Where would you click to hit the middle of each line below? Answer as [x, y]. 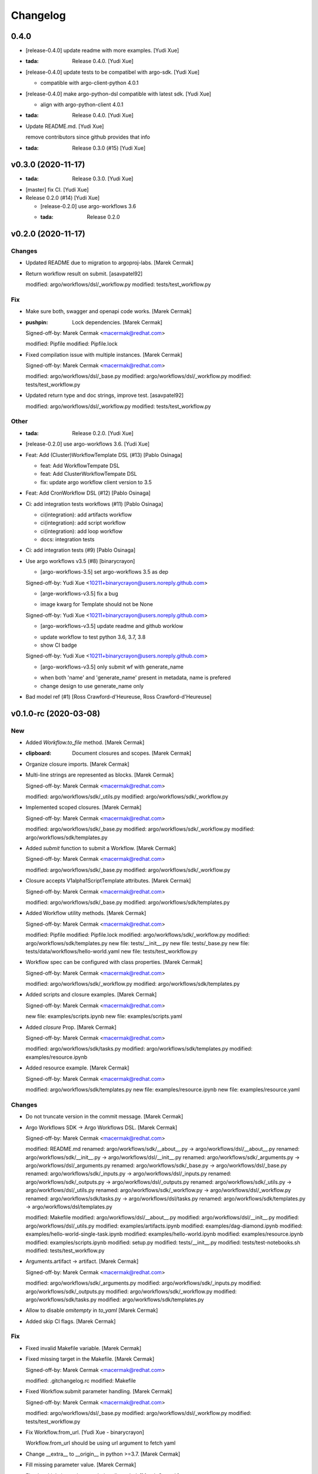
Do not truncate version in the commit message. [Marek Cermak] [105, 1117]
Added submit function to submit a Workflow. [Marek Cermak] [101, 848]
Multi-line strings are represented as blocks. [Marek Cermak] [100, 775]
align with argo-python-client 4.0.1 [82, 105]
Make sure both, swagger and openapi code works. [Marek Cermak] [109, 311]
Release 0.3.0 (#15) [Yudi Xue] [109, 148]
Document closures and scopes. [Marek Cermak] [132, 753]
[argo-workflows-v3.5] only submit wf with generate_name [112, 667]
